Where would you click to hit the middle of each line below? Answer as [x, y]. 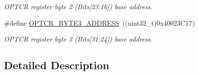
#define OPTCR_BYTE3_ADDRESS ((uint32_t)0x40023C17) [99, 22]
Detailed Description [57, 65]
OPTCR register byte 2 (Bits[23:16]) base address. [78, 6]
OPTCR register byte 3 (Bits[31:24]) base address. [78, 39]
